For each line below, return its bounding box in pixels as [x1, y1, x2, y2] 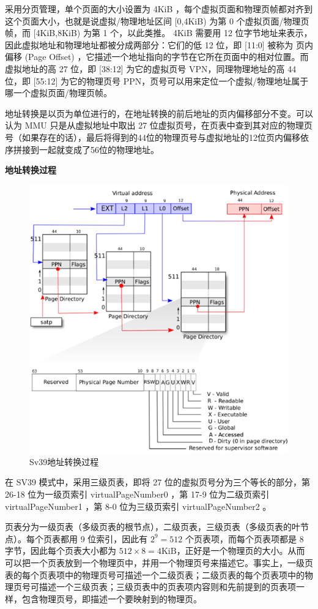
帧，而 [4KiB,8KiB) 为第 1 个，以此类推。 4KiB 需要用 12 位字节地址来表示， [5, 26, 312, 39]
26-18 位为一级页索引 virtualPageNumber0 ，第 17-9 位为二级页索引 [5, 488, 270, 501]
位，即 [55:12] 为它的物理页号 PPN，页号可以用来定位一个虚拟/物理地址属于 [5, 74, 309, 87]
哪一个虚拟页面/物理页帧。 [5, 86, 112, 99]
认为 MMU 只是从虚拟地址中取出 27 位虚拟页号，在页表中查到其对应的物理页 [5, 119, 312, 132]
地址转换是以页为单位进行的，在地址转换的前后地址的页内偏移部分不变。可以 [5, 106, 313, 119]
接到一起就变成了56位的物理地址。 [21, 143, 159, 155]
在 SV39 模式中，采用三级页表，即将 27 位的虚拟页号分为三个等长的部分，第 [5, 476, 310, 488]
